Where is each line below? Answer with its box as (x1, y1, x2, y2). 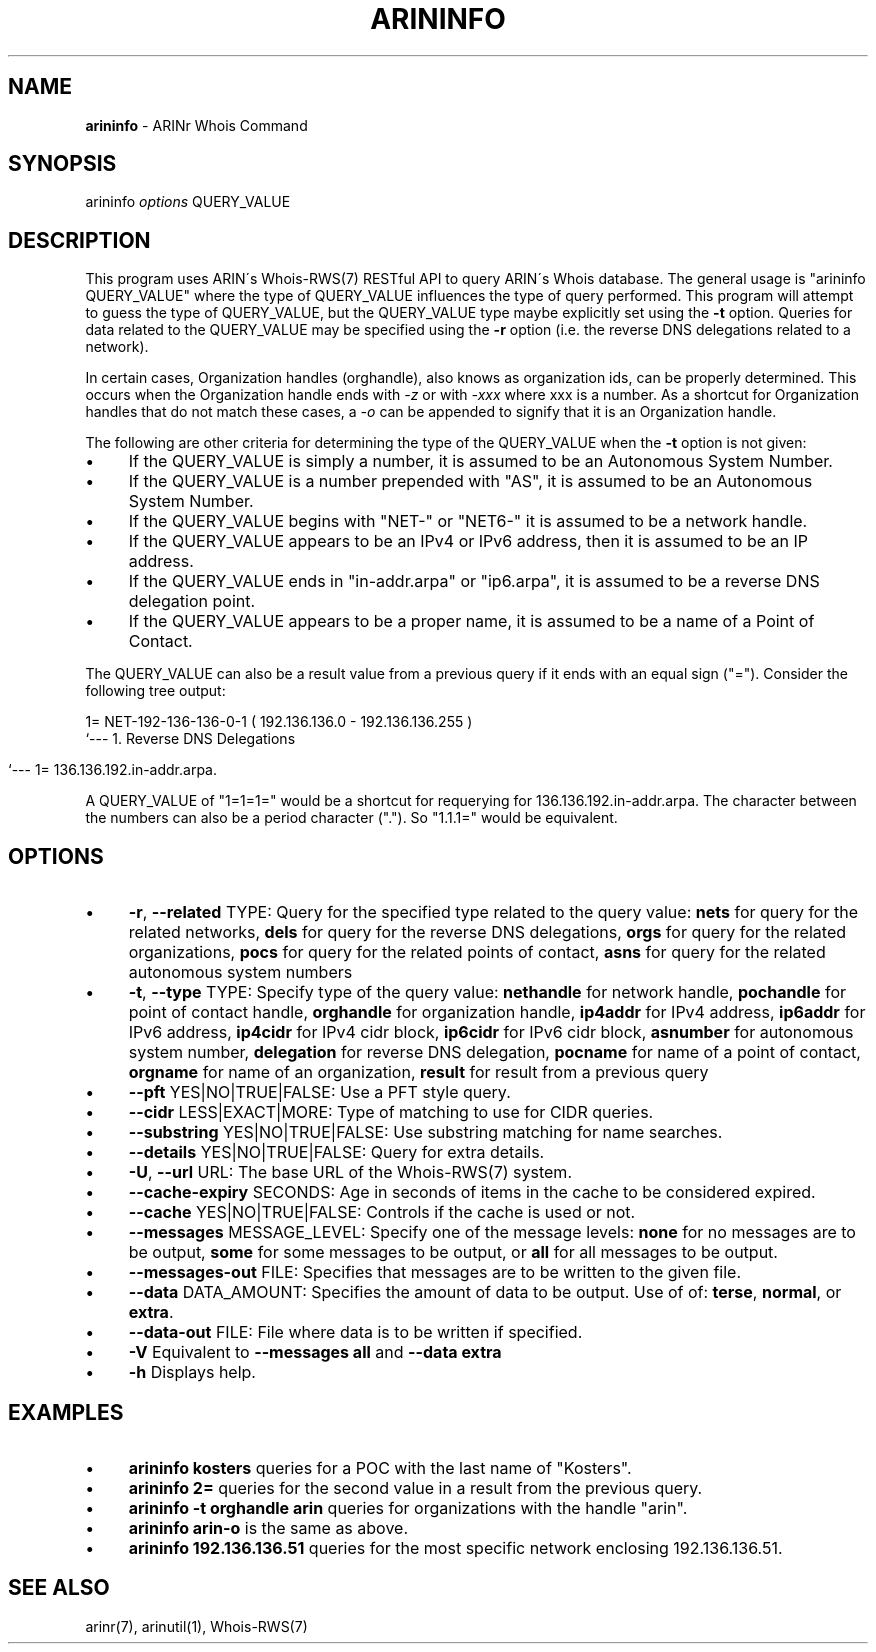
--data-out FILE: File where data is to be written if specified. (128, 1322, 583, 1343)
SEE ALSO (8, 1575, 110, 1601)
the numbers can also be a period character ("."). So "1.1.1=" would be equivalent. (85, 809, 618, 827)
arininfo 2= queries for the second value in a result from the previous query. (128, 1477, 703, 1498)
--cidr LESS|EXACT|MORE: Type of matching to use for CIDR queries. (128, 1102, 654, 1123)
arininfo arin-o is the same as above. (128, 1517, 408, 1538)
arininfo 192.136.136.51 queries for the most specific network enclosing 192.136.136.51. (128, 1537, 783, 1558)
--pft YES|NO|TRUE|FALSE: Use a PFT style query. (128, 1082, 511, 1103)
